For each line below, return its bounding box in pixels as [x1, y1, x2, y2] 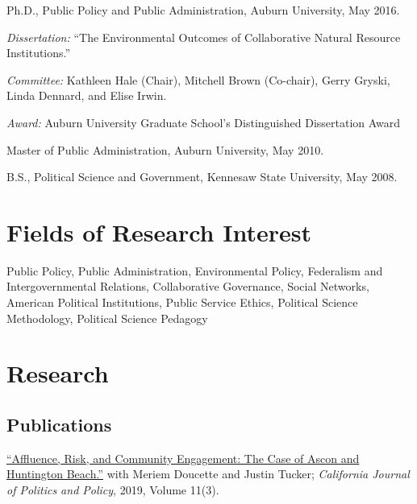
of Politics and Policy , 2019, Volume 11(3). [6, 481, 219, 498]
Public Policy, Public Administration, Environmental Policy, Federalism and [6, 262, 383, 279]
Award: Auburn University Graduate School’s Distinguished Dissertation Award [6, 114, 401, 130]
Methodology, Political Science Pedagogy [6, 309, 208, 326]
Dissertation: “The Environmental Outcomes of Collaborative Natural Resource [6, 28, 401, 45]
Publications [6, 412, 112, 437]
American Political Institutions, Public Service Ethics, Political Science [6, 294, 358, 311]
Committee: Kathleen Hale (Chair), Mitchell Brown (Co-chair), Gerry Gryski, [6, 71, 390, 88]
